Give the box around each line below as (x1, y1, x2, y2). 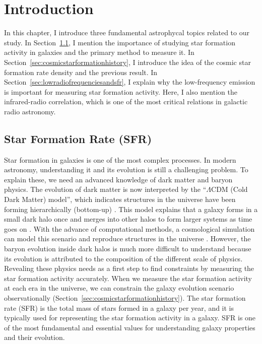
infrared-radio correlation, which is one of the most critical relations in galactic (4, 96, 248, 107)
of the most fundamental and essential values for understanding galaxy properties (4, 322, 255, 332)
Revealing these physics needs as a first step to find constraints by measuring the (4, 263, 254, 273)
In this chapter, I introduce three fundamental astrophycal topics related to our (4, 27, 249, 38)
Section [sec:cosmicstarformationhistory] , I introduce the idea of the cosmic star (4, 56, 251, 67)
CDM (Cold (211, 184, 248, 194)
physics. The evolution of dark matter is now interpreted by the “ (4, 184, 207, 194)
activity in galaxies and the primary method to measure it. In (4, 47, 194, 57)
